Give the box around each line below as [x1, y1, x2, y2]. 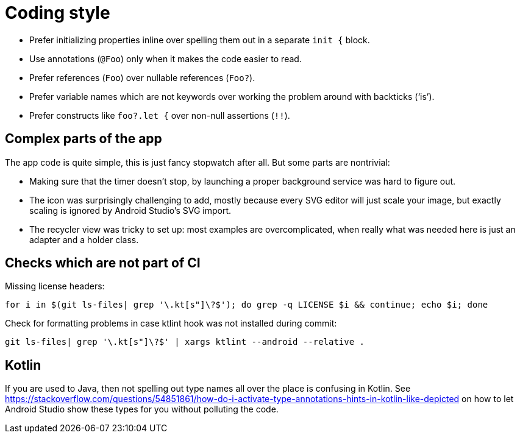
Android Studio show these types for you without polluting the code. [5, 404, 279, 415]
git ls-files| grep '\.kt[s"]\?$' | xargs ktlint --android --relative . [5, 337, 365, 347]
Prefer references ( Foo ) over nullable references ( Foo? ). [29, 72, 255, 83]
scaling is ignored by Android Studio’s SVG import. [29, 205, 232, 216]
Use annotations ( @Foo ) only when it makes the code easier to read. [29, 53, 302, 64]
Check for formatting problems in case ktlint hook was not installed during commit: [5, 318, 337, 329]
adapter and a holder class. [29, 234, 139, 245]
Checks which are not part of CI [5, 255, 201, 271]
